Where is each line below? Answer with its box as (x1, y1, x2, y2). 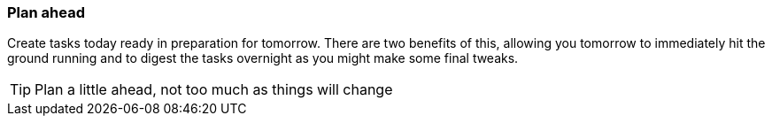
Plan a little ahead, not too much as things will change (35, 81, 393, 99)
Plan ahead (7, 4, 85, 21)
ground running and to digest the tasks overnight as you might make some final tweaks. (7, 50, 519, 66)
